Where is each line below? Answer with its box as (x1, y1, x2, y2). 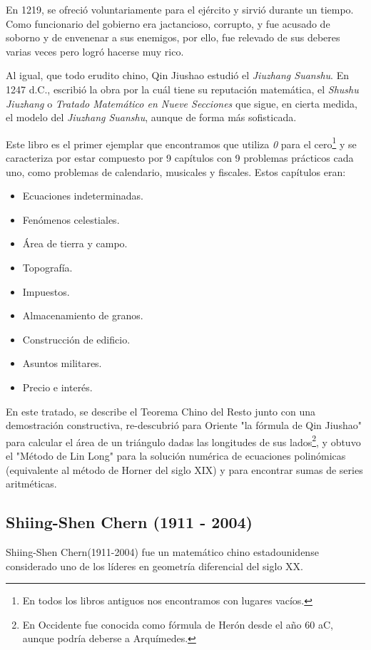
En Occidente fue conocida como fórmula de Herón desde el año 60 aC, (22, 617, 333, 631)
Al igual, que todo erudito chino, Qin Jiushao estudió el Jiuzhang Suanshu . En (6, 68, 349, 83)
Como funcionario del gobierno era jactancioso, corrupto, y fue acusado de (6, 16, 330, 31)
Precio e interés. (22, 379, 93, 394)
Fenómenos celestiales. (22, 212, 120, 227)
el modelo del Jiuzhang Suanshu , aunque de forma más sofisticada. (6, 110, 297, 125)
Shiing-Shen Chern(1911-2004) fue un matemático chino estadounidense (6, 544, 319, 559)
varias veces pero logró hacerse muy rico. (6, 43, 184, 58)
